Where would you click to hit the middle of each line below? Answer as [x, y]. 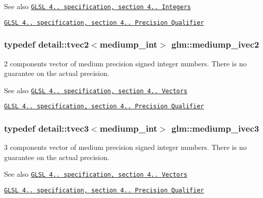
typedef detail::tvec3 [46, 128]
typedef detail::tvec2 [46, 44]
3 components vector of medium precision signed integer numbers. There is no [125, 147]
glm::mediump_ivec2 [215, 44]
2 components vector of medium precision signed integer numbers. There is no [125, 63]
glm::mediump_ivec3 [215, 128]
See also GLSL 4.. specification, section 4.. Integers [97, 6]
